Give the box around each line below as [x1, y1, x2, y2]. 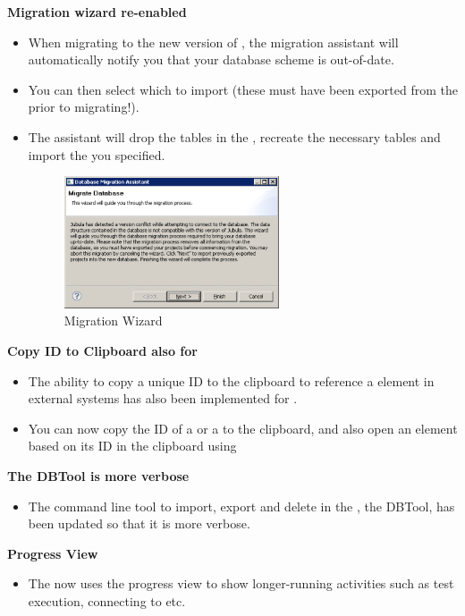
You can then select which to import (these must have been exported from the [28, 80, 458, 98]
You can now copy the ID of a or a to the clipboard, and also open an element [28, 418, 458, 437]
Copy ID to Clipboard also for [7, 342, 198, 359]
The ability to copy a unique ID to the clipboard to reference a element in [28, 371, 435, 390]
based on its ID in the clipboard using [28, 436, 237, 455]
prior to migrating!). [28, 97, 139, 116]
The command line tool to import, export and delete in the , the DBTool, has [28, 496, 455, 515]
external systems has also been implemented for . [28, 389, 298, 408]
